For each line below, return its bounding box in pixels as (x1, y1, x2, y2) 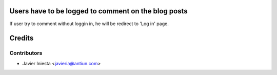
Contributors (9, 49, 43, 57)
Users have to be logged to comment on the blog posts (9, 7, 188, 15)
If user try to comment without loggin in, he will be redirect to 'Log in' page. (9, 21, 169, 27)
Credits (9, 34, 34, 43)
